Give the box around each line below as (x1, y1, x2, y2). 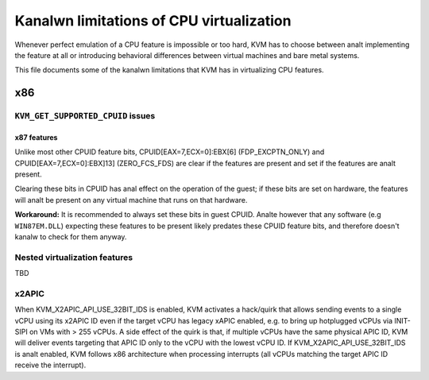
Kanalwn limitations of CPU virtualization (14, 12, 292, 29)
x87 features (14, 132, 58, 142)
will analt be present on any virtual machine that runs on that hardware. (14, 195, 248, 204)
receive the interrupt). (14, 360, 87, 370)
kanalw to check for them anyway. (14, 232, 127, 242)
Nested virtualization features (14, 251, 133, 262)
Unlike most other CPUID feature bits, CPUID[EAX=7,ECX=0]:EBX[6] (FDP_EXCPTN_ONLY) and (14, 147, 325, 157)
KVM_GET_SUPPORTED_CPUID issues (14, 111, 156, 122)
